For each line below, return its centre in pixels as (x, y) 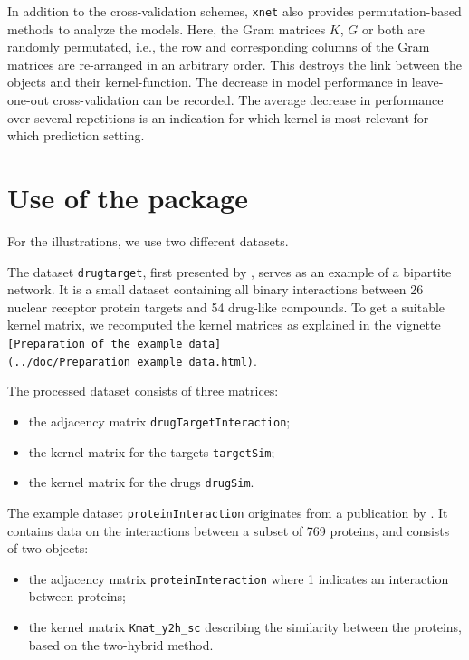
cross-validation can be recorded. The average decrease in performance (248, 100)
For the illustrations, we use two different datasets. (148, 240)
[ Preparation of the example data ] (115, 344)
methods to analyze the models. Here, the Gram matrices (167, 29)
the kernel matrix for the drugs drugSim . (141, 482)
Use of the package (128, 197)
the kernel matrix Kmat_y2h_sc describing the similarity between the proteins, (245, 626)
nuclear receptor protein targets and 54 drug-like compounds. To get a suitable (226, 306)
